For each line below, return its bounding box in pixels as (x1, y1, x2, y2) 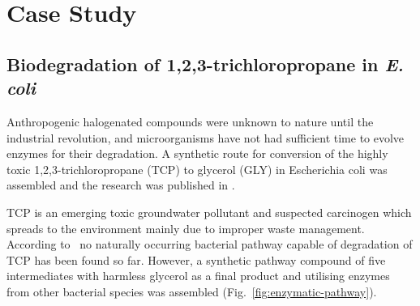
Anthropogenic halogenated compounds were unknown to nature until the (6, 113, 374, 130)
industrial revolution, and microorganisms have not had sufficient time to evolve (6, 129, 405, 146)
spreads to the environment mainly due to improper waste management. (6, 219, 365, 236)
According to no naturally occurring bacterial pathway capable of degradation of (6, 236, 413, 253)
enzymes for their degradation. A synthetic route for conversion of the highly (6, 145, 388, 162)
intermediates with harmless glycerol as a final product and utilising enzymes (6, 267, 390, 284)
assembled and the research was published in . (6, 176, 235, 193)
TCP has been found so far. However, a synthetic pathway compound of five (6, 251, 386, 268)
